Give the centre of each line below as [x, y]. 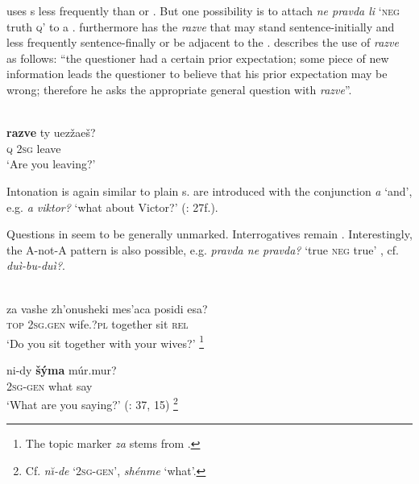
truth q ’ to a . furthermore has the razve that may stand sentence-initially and [201, 26]
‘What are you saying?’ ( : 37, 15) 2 [92, 403]
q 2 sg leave [34, 148]
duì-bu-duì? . [36, 265]
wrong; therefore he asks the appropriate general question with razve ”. [179, 89]
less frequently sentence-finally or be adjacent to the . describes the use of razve [203, 42]
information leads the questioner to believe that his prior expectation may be [197, 74]
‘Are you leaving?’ [51, 164]
